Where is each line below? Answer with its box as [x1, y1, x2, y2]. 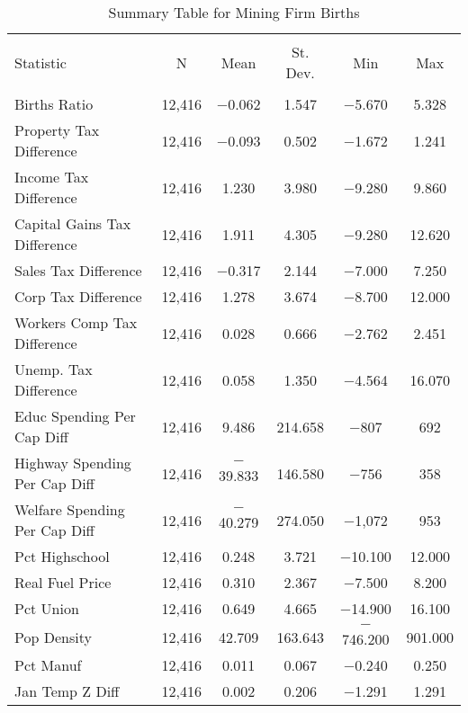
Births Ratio [14, 94, 94, 114]
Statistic [14, 51, 67, 73]
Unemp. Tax [14, 359, 93, 379]
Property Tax [14, 120, 100, 140]
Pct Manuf [14, 655, 82, 675]
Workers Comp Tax [14, 312, 138, 333]
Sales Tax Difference [14, 260, 142, 281]
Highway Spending [14, 452, 131, 473]
